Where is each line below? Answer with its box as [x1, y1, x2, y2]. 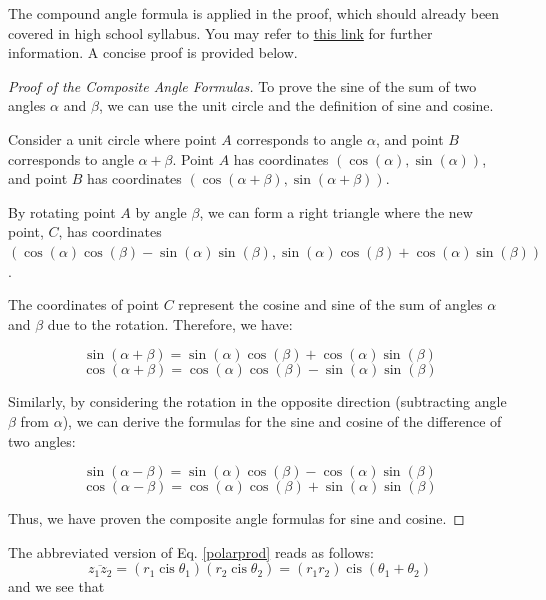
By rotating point [8, 201, 116, 222]
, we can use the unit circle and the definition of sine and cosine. [98, 95, 494, 116]
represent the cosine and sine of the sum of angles [178, 294, 483, 315]
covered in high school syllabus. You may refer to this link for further [8, 22, 433, 43]
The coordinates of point [8, 294, 160, 315]
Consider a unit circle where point [8, 128, 217, 149]
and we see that [8, 576, 105, 597]
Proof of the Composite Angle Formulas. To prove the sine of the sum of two [8, 75, 477, 96]
